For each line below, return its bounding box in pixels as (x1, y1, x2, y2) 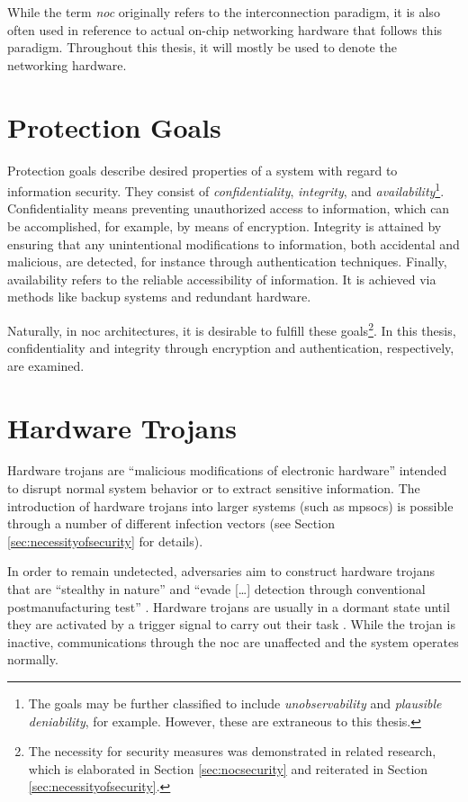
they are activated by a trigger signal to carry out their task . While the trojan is (7, 615, 455, 634)
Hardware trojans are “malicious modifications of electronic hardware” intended (7, 461, 447, 480)
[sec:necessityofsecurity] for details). (7, 531, 203, 550)
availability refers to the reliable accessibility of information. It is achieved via (7, 269, 436, 288)
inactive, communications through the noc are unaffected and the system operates (7, 632, 459, 651)
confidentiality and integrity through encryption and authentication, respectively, (7, 338, 454, 357)
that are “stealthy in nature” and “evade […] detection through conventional (7, 580, 426, 599)
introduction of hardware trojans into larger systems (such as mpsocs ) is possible (7, 496, 454, 515)
